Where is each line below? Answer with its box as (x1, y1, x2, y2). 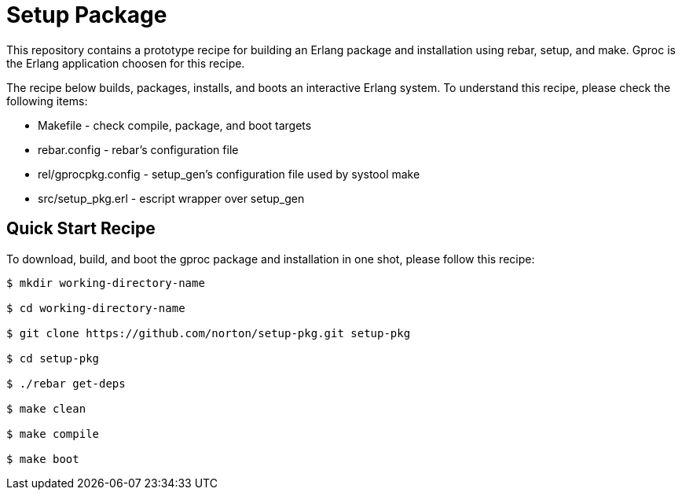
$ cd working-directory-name (6, 301, 185, 314)
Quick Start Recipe (6, 219, 156, 239)
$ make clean (6, 402, 86, 415)
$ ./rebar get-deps (6, 377, 126, 390)
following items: (6, 94, 88, 108)
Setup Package (6, 2, 167, 28)
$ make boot (6, 452, 79, 465)
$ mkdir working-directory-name (6, 276, 205, 289)
